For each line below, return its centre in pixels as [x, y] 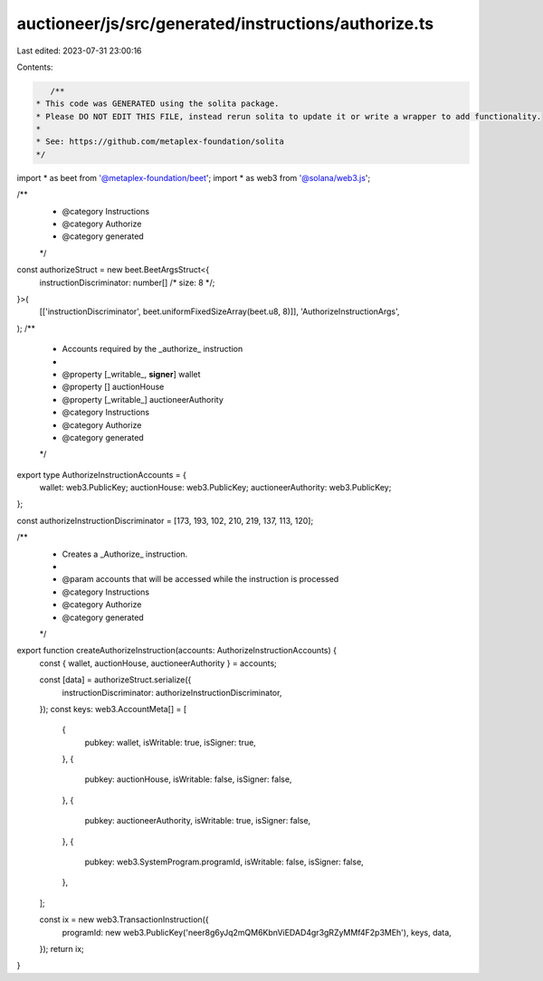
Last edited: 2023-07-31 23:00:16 [79, 51]
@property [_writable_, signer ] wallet [131, 374]
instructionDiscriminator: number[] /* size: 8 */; [127, 282]
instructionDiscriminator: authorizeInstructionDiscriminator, [172, 692]
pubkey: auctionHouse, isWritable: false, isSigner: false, [188, 779]
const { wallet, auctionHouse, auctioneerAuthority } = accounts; [158, 663]
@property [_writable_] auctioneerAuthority [143, 399]
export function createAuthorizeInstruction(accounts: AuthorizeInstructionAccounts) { [176, 651]
